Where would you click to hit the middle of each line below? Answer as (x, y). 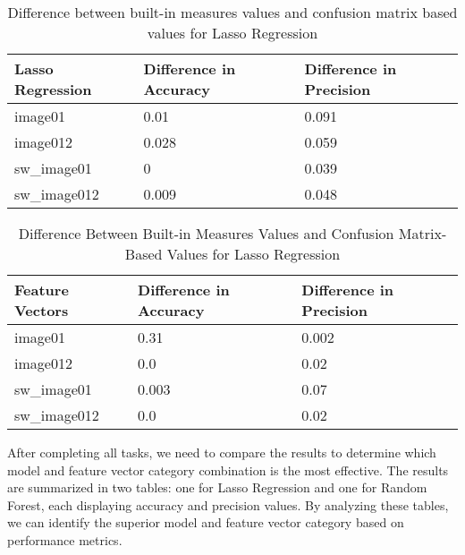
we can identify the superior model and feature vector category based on (206, 522)
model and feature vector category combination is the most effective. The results (228, 470)
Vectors (42, 310)
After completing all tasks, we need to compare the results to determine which (222, 452)
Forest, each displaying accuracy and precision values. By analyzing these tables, (228, 504)
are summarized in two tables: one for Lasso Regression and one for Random (217, 487)
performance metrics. (65, 539)
